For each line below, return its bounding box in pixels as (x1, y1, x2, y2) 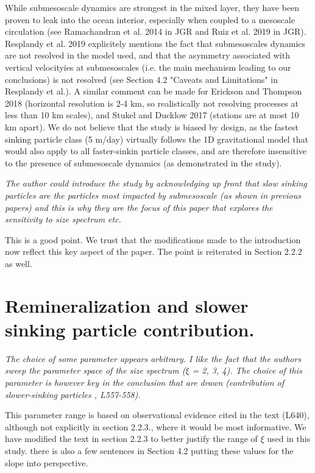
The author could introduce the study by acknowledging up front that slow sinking (5, 177, 307, 190)
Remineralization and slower (5, 293, 249, 318)
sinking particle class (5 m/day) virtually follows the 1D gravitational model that (5, 132, 309, 145)
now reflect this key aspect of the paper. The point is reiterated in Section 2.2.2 (5, 245, 302, 258)
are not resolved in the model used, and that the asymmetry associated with (5, 49, 290, 62)
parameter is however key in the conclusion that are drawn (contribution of (5, 375, 285, 388)
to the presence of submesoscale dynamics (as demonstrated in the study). (5, 156, 282, 169)
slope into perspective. (5, 456, 88, 469)
